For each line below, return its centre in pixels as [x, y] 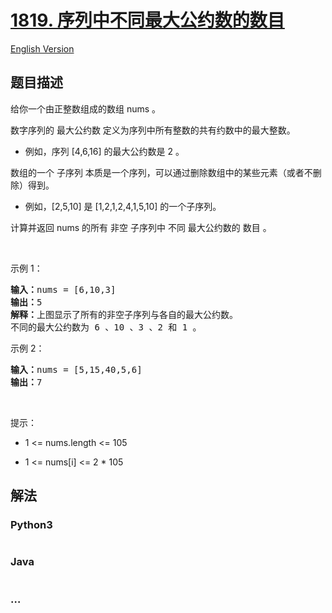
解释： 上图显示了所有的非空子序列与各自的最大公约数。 [124, 314]
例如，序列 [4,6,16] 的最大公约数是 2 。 [104, 151]
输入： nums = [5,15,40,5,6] [76, 369]
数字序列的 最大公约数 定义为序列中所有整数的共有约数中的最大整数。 [153, 130]
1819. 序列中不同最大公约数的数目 [147, 20]
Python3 [31, 525]
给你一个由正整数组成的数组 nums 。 [86, 108]
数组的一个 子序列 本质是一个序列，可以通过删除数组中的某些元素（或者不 [161, 172]
